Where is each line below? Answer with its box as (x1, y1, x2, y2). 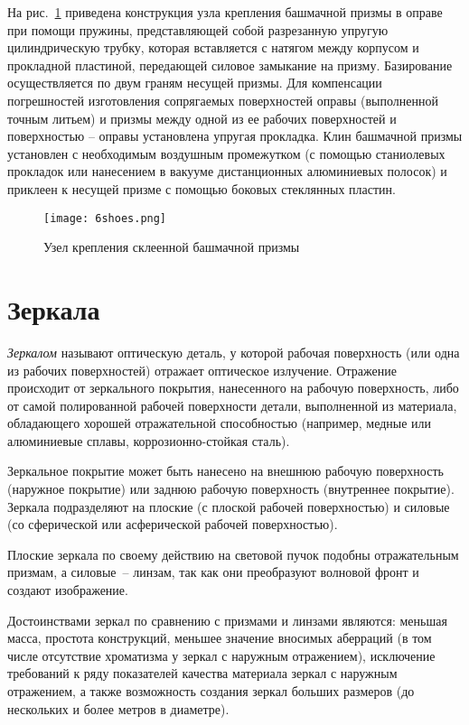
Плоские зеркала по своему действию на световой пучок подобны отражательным (7, 544, 459, 563)
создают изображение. (7, 581, 128, 600)
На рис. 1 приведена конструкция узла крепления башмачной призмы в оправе (7, 3, 443, 21)
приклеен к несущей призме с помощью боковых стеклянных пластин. (7, 179, 396, 198)
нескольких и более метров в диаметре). (7, 699, 230, 718)
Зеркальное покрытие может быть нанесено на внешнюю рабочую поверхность (7, 461, 444, 480)
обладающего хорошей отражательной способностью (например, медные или (7, 414, 432, 432)
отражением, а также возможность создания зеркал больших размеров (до (7, 682, 415, 700)
